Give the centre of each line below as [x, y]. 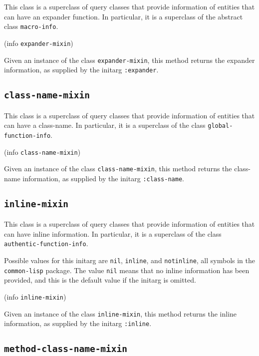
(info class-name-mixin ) [42, 152]
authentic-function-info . [46, 243]
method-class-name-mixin [66, 349]
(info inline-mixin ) [35, 297]
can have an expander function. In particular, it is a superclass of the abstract [124, 16]
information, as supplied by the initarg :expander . [81, 70]
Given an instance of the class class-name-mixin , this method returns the [118, 169]
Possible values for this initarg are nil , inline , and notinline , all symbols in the [130, 260]
